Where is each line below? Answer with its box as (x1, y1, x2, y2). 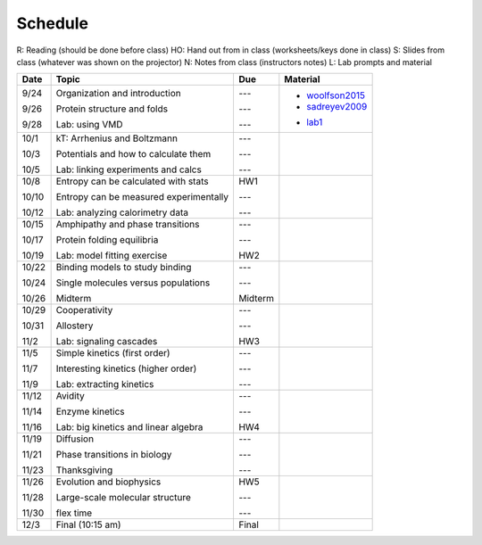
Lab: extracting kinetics (55, 378, 154, 391)
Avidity (55, 390, 85, 402)
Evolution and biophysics (55, 475, 162, 488)
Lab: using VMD (55, 119, 123, 131)
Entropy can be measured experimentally (55, 191, 229, 203)
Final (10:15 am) (55, 518, 121, 531)
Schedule (16, 13, 89, 33)
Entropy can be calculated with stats (55, 175, 209, 187)
